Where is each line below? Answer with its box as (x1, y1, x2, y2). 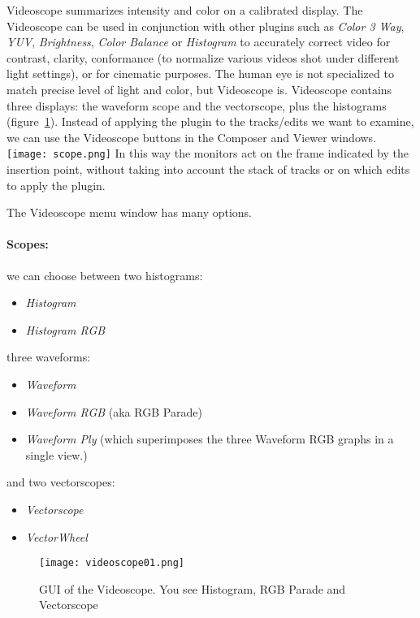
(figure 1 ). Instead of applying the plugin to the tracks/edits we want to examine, (6, 113, 414, 130)
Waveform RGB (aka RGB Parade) (25, 403, 202, 420)
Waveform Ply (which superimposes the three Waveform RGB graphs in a (25, 430, 394, 447)
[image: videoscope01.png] (39, 557, 184, 569)
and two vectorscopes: (6, 473, 115, 491)
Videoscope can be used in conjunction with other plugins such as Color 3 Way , (6, 17, 405, 34)
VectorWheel (25, 528, 88, 545)
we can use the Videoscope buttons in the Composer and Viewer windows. (6, 128, 377, 145)
